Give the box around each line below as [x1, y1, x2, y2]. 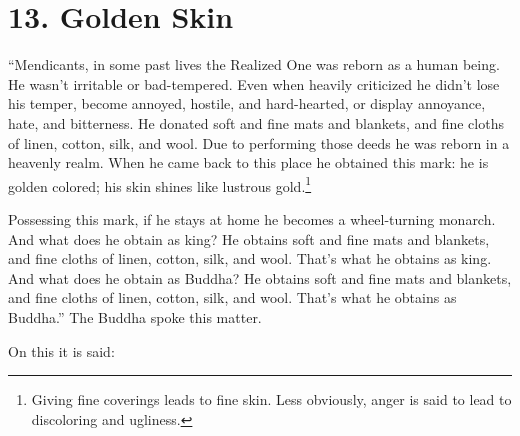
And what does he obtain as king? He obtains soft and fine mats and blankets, [8, 228, 490, 249]
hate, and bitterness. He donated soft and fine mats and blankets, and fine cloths [8, 112, 504, 133]
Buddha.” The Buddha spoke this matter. [8, 306, 262, 327]
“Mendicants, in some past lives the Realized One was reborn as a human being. [8, 54, 500, 75]
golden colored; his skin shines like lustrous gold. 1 [8, 172, 312, 196]
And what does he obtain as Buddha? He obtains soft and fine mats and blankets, [8, 267, 512, 288]
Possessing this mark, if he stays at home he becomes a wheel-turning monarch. [8, 208, 496, 229]
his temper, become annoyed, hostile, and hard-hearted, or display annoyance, [8, 93, 486, 114]
